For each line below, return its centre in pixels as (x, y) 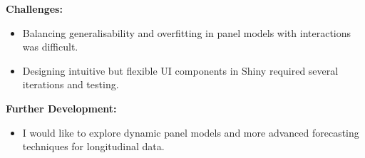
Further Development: (61, 108)
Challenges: (34, 9)
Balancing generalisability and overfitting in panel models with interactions (187, 32)
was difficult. (50, 47)
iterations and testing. (71, 84)
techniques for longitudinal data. (93, 146)
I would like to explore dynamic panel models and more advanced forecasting (191, 132)
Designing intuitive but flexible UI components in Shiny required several (180, 70)
